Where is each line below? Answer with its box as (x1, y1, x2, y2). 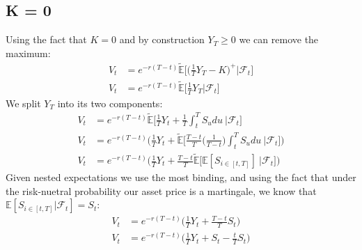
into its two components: (57, 95, 163, 110)
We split (6, 95, 41, 110)
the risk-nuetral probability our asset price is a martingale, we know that (6, 183, 317, 198)
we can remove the (239, 32, 319, 47)
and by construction (119, 32, 205, 47)
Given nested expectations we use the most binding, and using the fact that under (6, 170, 356, 185)
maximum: (6, 45, 51, 60)
